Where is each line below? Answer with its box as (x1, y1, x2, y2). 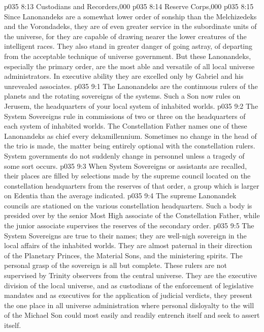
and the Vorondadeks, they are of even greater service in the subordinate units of (4, 21, 257, 32)
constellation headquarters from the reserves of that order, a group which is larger (4, 180, 259, 191)
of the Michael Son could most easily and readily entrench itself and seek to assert (4, 310, 260, 320)
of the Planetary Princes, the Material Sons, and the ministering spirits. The (4, 250, 243, 260)
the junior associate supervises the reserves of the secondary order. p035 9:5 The (4, 220, 254, 231)
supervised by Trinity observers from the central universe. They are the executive (4, 270, 257, 281)
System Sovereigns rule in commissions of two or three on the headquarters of (4, 110, 246, 121)
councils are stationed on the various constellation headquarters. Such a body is (4, 200, 252, 210)
